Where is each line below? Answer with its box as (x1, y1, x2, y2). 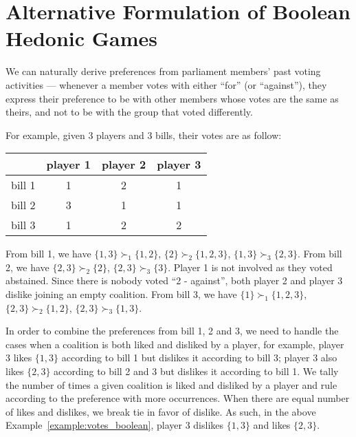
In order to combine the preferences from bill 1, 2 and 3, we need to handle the (5, 323, 339, 338)
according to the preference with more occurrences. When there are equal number (5, 391, 350, 405)
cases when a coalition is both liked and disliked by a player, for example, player (5, 337, 344, 351)
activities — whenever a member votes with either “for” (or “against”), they (5, 77, 327, 92)
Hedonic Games (5, 24, 158, 52)
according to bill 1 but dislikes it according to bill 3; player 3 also (61, 350, 337, 365)
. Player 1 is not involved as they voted (168, 259, 333, 274)
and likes (253, 418, 291, 432)
